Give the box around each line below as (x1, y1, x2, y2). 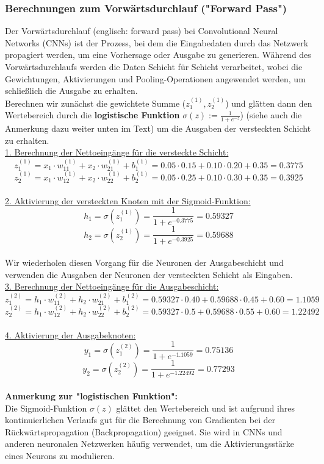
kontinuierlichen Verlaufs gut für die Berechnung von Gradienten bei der (5, 413, 276, 426)
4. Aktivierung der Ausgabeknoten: (5, 328, 136, 341)
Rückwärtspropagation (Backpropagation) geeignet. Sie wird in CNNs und (5, 425, 283, 438)
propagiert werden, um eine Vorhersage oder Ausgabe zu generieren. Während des (5, 48, 311, 61)
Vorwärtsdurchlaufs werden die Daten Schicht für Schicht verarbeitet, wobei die (5, 60, 303, 73)
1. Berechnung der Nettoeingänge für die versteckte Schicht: (5, 146, 229, 159)
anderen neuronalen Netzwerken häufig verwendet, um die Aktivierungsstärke (5, 437, 295, 450)
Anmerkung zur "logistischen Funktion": (5, 389, 178, 402)
